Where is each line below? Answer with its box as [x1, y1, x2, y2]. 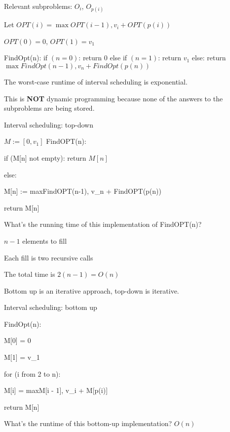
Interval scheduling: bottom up [4, 302, 97, 312]
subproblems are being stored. [4, 103, 95, 113]
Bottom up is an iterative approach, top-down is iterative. [4, 285, 179, 296]
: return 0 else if [78, 52, 127, 63]
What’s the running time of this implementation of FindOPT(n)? [4, 219, 202, 229]
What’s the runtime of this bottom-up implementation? [4, 418, 172, 429]
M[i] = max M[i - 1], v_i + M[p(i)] [4, 385, 108, 395]
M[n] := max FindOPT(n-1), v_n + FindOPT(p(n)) [4, 186, 161, 196]
